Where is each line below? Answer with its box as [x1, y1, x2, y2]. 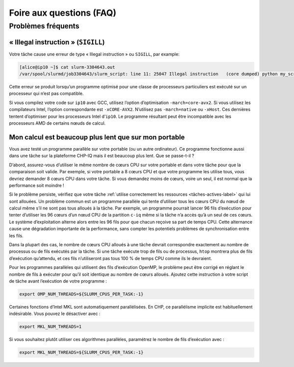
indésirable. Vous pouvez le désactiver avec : [9, 311, 100, 316]
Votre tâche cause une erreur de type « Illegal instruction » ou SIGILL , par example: [9, 51, 180, 57]
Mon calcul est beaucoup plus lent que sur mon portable [9, 133, 185, 141]
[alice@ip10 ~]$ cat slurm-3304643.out [19, 64, 115, 70]
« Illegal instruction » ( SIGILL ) [9, 38, 105, 46]
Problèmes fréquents [9, 22, 79, 30]
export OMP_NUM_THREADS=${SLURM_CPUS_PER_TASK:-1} [19, 291, 144, 297]
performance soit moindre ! [9, 182, 65, 188]
